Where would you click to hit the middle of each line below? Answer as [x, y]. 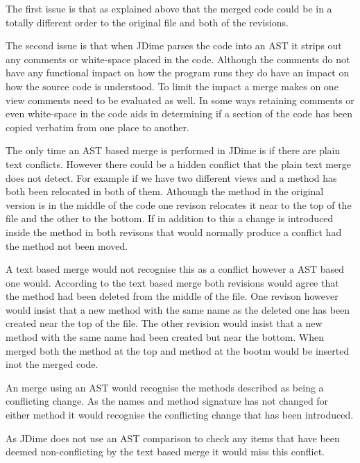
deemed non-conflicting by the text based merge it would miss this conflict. [165, 452]
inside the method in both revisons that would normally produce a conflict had [174, 231]
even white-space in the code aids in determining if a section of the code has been [179, 113]
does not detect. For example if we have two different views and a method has [171, 177]
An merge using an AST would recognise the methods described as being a [165, 387]
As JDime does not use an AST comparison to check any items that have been [173, 438]
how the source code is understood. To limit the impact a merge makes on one [172, 86]
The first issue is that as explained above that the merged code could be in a [169, 8]
